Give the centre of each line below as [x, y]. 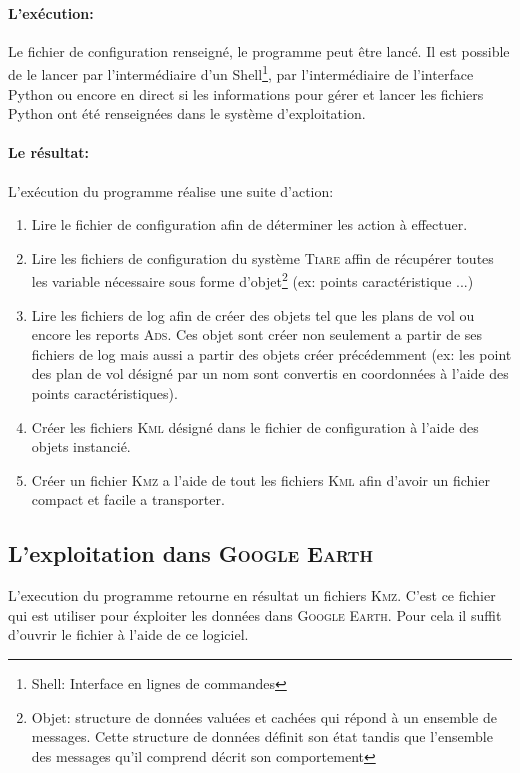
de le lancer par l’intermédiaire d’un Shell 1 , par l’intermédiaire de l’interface [241, 73]
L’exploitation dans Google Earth [190, 553]
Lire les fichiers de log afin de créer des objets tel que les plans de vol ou [253, 314]
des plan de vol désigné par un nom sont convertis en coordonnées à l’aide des [270, 373]
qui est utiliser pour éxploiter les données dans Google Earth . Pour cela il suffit [255, 614]
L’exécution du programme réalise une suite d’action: [171, 190]
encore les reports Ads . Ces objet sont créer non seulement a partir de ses [257, 334]
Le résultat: [49, 152]
